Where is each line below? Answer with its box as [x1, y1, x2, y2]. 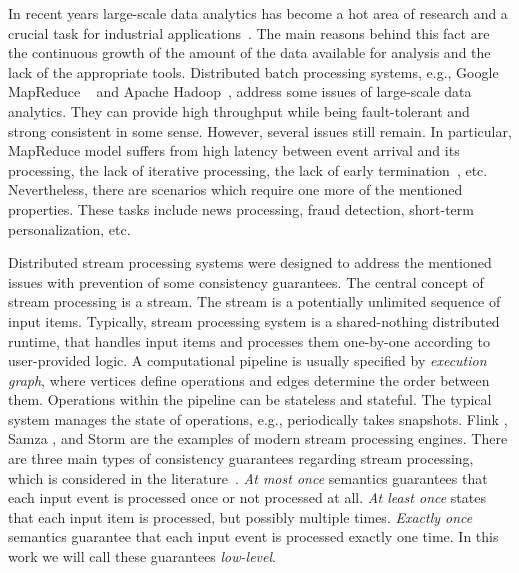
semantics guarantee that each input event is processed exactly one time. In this [8, 526, 499, 547]
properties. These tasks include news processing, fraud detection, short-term [8, 198, 474, 219]
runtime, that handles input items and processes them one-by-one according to [8, 330, 490, 351]
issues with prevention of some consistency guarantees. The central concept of [8, 271, 484, 292]
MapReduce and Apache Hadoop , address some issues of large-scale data [8, 81, 472, 102]
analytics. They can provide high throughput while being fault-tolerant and [8, 100, 470, 121]
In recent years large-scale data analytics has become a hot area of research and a [8, 3, 508, 23]
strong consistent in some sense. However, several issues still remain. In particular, [8, 120, 512, 141]
